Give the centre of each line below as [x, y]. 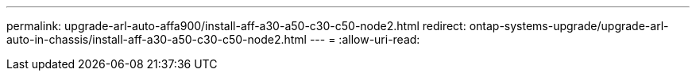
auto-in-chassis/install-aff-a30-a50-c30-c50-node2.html [157, 39]
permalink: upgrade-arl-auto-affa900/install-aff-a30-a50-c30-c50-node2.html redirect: [236, 26]
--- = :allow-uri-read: [365, 39]
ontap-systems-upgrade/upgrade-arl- [569, 26]
